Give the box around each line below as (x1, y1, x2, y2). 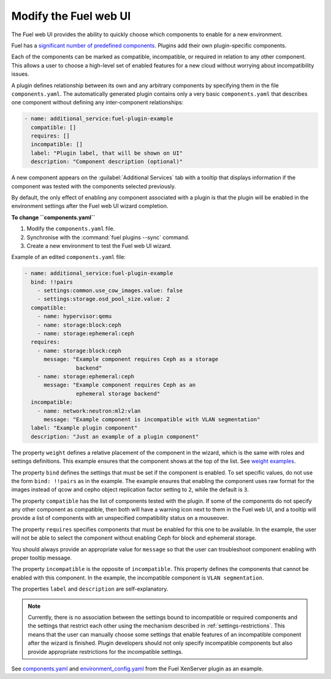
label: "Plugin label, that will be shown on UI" (31, 149, 183, 157)
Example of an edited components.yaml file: (11, 254, 126, 261)
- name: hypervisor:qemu (37, 313, 112, 320)
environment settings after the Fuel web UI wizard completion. (11, 203, 169, 210)
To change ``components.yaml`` (11, 214, 96, 221)
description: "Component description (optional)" (31, 158, 183, 165)
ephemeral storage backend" (75, 390, 161, 397)
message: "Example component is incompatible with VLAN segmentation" (44, 416, 261, 423)
